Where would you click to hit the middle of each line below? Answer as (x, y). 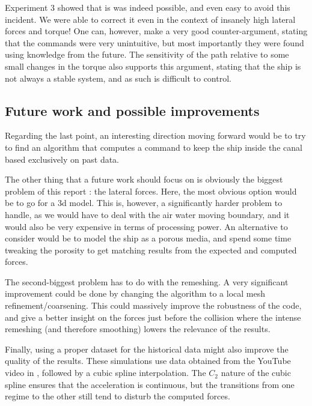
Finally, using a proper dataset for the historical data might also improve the (147, 349)
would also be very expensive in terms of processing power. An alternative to (146, 226)
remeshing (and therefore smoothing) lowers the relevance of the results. (138, 329)
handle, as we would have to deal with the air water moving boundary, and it (147, 214)
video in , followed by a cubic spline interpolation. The (106, 373)
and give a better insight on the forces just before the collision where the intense (153, 317)
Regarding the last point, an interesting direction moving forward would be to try (155, 135)
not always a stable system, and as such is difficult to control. (118, 78)
